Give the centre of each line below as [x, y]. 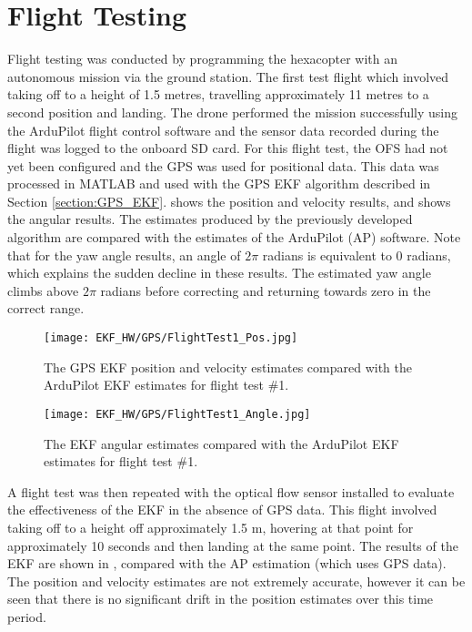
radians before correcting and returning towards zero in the [266, 290]
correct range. [46, 308]
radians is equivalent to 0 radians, [357, 255]
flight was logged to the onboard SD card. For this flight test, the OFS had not [228, 148]
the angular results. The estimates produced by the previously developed [210, 219]
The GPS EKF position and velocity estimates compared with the [228, 367]
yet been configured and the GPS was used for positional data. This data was [223, 165]
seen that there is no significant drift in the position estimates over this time [221, 599]
